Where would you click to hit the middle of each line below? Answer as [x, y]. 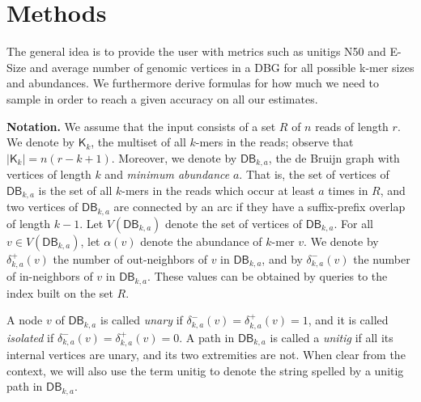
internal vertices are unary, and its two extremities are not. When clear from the [206, 354]
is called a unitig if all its [332, 337]
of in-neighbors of [50, 276]
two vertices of [43, 207]
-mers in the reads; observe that [274, 142]
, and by [282, 258]
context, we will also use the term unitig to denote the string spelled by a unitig [205, 370]
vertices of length [49, 174]
